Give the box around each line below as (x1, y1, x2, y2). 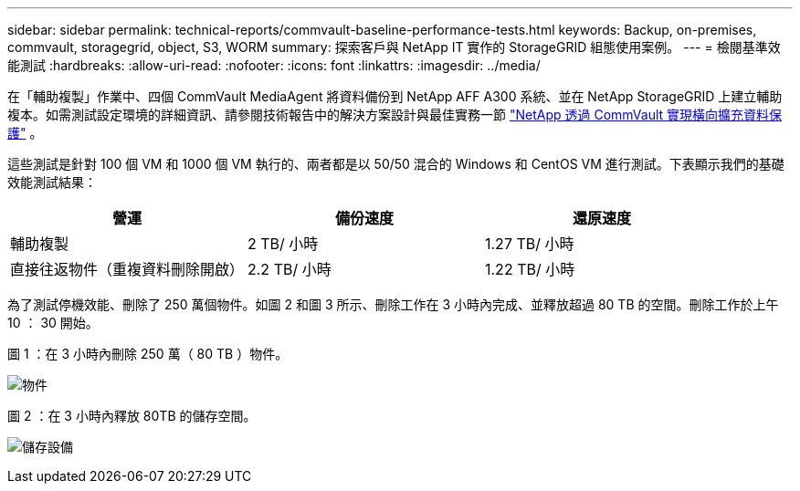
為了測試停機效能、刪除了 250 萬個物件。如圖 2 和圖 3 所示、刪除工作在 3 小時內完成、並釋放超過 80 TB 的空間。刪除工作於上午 (7, 297, 779, 312)
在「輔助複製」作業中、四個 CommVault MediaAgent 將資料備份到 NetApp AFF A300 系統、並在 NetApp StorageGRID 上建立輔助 (7, 89, 783, 104)
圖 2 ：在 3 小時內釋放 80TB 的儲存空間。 (7, 408, 257, 423)
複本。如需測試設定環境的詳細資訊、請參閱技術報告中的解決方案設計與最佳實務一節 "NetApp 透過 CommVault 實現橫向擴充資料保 (7, 107, 783, 122)
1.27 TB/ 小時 (485, 235, 574, 253)
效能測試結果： (7, 174, 97, 190)
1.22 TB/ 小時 (485, 260, 575, 278)
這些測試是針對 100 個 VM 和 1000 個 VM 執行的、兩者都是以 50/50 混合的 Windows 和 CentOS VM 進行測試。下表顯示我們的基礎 (7, 156, 784, 172)
